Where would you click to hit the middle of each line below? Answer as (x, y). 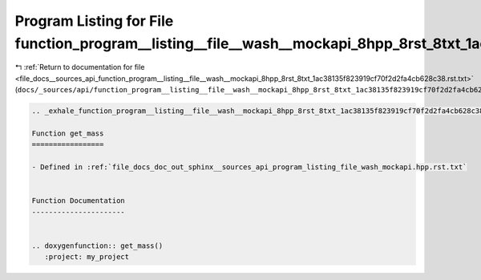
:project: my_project (87, 257)
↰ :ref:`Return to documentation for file (80, 67)
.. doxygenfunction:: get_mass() (97, 246)
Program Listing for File (94, 21)
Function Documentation (79, 201)
